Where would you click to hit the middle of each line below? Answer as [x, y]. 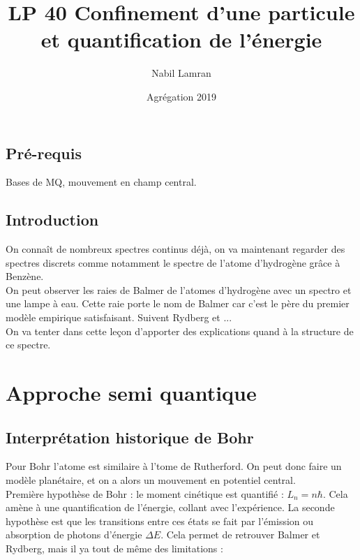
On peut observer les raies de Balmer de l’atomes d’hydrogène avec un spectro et [179, 289]
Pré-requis [44, 153]
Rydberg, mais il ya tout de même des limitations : [114, 548]
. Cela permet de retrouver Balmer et [240, 535]
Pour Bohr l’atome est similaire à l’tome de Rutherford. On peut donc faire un [174, 466]
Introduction [52, 220]
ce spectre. [28, 345]
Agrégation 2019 [181, 96]
